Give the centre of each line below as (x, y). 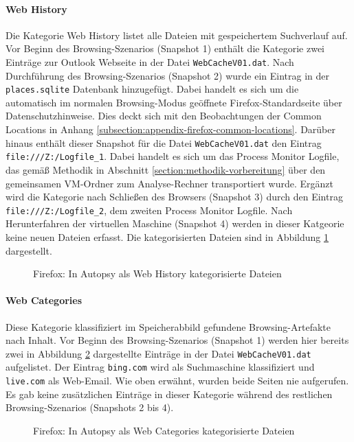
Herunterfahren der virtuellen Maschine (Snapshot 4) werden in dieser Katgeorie (175, 223)
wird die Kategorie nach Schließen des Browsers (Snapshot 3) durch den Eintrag (174, 197)
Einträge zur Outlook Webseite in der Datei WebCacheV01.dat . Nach (150, 61)
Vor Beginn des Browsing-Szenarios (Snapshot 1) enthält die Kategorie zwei (165, 48)
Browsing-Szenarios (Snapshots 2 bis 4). (90, 407)
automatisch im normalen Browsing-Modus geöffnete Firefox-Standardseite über (174, 102)
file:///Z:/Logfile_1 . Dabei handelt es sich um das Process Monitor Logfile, (173, 156)
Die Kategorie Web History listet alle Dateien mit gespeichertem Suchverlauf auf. (177, 35)
